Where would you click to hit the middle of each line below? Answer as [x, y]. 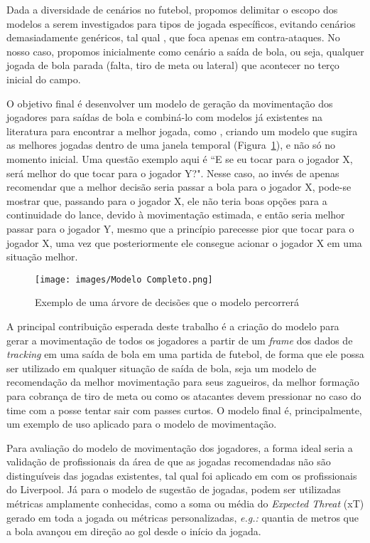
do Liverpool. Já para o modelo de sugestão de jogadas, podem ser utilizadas [174, 489]
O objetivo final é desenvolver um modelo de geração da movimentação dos [170, 103]
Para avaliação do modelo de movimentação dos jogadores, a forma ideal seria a [180, 447]
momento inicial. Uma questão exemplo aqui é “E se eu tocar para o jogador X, [180, 158]
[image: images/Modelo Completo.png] [124, 279]
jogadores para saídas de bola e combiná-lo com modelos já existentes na [164, 117]
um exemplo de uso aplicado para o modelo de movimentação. [142, 424]
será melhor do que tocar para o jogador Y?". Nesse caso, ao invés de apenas [173, 173]
